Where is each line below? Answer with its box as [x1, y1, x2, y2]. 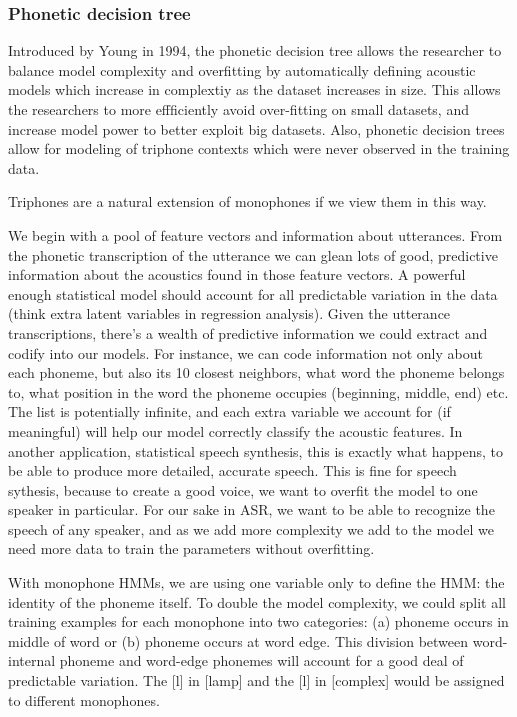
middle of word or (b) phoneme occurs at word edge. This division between [8, 630, 469, 651]
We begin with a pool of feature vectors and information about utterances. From [8, 224, 503, 245]
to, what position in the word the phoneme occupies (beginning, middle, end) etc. [8, 381, 509, 402]
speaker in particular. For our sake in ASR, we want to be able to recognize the [8, 499, 495, 520]
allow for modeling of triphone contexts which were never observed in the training [8, 138, 510, 159]
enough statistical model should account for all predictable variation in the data [8, 283, 498, 304]
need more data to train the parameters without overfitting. [8, 538, 375, 559]
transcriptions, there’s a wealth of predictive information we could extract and [8, 322, 488, 343]
